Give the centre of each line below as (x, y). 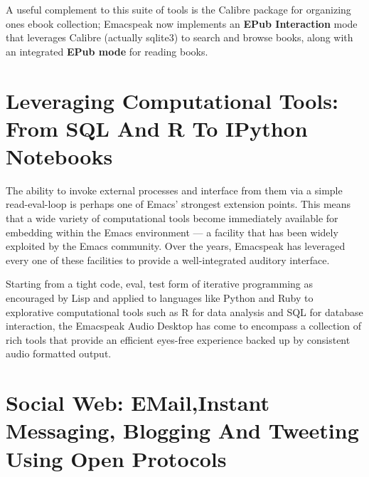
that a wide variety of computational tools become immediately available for (172, 218)
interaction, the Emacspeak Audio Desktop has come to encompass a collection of (184, 326)
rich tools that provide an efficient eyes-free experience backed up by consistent (178, 339)
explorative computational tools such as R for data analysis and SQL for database (184, 311)
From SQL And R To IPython (157, 128)
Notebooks (59, 156)
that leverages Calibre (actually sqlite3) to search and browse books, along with (180, 37)
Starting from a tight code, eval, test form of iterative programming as (160, 284)
